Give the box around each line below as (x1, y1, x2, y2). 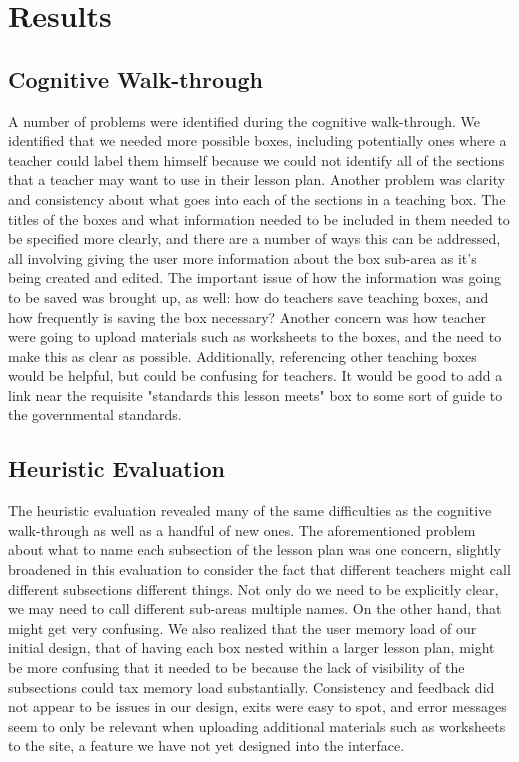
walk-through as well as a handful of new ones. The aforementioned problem (8, 519, 476, 540)
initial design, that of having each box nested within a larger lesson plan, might (8, 637, 495, 658)
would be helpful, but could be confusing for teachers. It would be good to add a (8, 365, 503, 386)
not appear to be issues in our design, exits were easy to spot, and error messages (8, 696, 507, 717)
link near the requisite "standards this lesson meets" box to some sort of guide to (8, 384, 503, 405)
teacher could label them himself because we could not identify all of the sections (8, 149, 505, 170)
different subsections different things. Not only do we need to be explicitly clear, (8, 578, 499, 599)
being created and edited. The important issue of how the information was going (8, 267, 502, 288)
